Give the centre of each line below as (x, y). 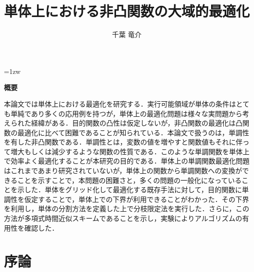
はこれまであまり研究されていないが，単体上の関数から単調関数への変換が (123, 171)
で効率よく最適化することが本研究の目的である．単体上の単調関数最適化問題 (127, 161)
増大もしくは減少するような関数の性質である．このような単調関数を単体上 (130, 151)
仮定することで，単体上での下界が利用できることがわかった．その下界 (137, 199)
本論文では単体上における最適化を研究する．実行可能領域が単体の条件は (120, 103)
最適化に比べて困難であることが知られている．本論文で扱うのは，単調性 (133, 132)
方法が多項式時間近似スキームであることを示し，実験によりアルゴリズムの (123, 218)
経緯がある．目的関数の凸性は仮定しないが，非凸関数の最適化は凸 (137, 123)
